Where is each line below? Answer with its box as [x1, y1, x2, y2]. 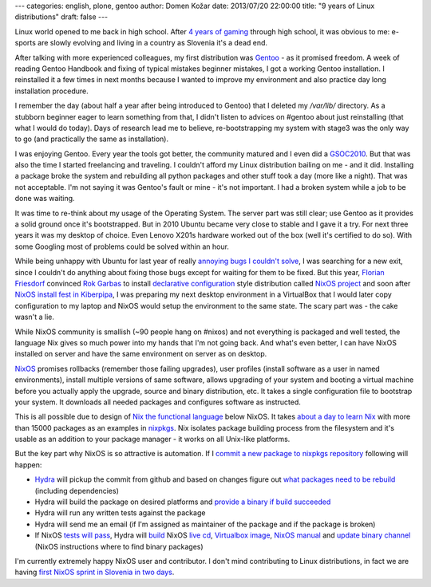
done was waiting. [14, 194, 75, 203]
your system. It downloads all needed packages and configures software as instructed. [14, 397, 301, 407]
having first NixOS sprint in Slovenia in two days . [14, 567, 175, 577]
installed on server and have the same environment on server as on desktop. [14, 349, 267, 359]
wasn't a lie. [14, 312, 55, 322]
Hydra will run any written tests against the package [34, 508, 206, 518]
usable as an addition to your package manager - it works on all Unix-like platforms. [14, 435, 291, 444]
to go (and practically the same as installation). [14, 134, 169, 144]
